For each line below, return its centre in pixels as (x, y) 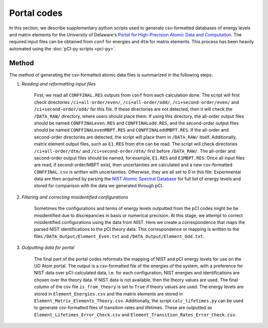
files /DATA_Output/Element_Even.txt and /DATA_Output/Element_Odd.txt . (119, 236)
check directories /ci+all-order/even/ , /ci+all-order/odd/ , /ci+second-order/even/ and (136, 102)
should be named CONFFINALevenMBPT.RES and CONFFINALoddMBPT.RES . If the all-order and (132, 130)
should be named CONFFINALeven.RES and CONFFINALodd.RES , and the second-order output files (136, 123)
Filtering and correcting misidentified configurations (75, 197)
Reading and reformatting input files (59, 84)
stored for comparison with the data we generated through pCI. (99, 186)
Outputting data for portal (48, 248)
